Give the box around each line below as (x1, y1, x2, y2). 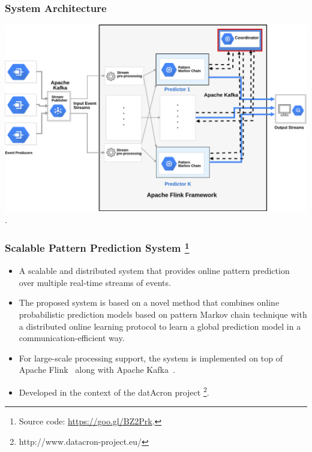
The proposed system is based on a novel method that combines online (19, 296, 280, 309)
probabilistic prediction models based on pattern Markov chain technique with (19, 308, 307, 320)
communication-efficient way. (19, 332, 125, 344)
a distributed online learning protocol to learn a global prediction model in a (19, 320, 301, 332)
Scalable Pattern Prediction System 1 (5, 239, 190, 255)
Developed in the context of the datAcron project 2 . (19, 384, 209, 398)
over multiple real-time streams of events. (19, 276, 171, 288)
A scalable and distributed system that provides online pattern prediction (19, 264, 290, 277)
